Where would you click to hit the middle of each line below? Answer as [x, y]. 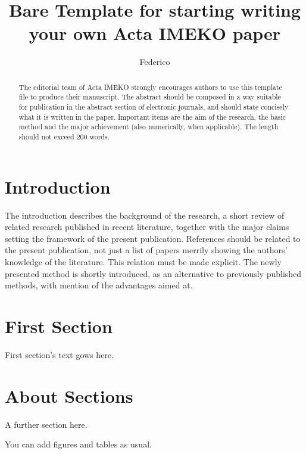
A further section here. [46, 424]
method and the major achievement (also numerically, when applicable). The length [149, 127]
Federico [155, 62]
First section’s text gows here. [59, 354]
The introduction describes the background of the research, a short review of [145, 215]
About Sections [69, 395]
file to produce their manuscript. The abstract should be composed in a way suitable [150, 97]
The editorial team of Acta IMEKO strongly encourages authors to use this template [150, 87]
